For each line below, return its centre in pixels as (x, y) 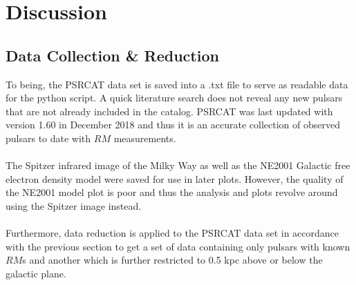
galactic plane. (36, 273)
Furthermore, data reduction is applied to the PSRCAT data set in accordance (172, 233)
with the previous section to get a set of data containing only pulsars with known (178, 246)
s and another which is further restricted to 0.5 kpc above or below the (172, 260)
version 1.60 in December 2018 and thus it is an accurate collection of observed (173, 125)
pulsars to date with (48, 138)
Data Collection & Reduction (112, 55)
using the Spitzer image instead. (74, 205)
